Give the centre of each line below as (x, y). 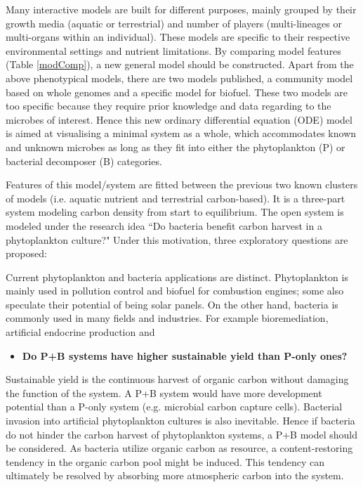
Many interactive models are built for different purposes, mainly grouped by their (181, 9)
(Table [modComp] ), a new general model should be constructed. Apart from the (180, 64)
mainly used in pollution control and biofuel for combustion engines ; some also (175, 291)
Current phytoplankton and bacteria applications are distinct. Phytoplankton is (177, 277)
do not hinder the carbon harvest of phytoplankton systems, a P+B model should (182, 434)
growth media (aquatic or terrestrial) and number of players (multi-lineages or (174, 23)
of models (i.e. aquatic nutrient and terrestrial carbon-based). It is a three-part (176, 198)
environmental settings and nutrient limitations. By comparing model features (173, 50)
